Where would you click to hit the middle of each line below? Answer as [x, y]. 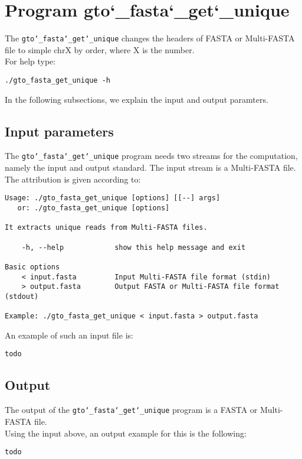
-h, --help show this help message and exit [134, 247]
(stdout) [22, 296]
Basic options [32, 267]
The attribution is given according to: [73, 179]
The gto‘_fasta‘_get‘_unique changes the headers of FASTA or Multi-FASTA [150, 38]
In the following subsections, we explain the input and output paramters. [137, 99]
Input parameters [59, 131]
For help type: [30, 61]
